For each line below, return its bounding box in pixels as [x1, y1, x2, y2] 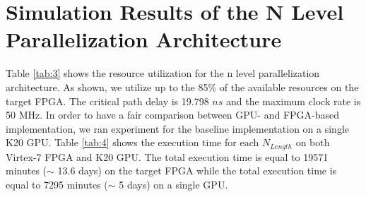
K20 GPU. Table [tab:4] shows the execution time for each [6, 135, 259, 150]
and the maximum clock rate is [225, 93, 361, 108]
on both [295, 135, 330, 150]
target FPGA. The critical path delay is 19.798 [6, 93, 209, 108]
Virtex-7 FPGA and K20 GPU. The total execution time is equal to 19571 [6, 149, 329, 164]
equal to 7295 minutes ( [6, 177, 108, 191]
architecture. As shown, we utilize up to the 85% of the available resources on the [6, 79, 359, 94]
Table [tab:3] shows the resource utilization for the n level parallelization [6, 66, 320, 80]
